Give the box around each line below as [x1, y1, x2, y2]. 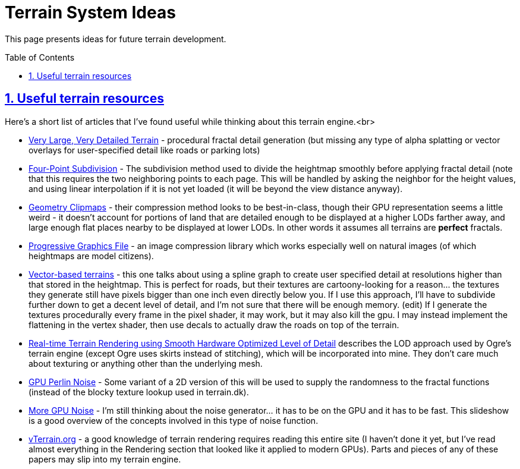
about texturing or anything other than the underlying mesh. [29, 358, 263, 369]
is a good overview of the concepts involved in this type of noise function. [29, 415, 319, 426]
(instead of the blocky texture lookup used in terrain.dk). [29, 386, 249, 397]
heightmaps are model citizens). [29, 250, 154, 261]
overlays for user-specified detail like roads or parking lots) [29, 144, 260, 155]
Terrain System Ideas [5, 2, 176, 23]
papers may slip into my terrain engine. [29, 454, 181, 464]
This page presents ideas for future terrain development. [5, 33, 226, 44]
